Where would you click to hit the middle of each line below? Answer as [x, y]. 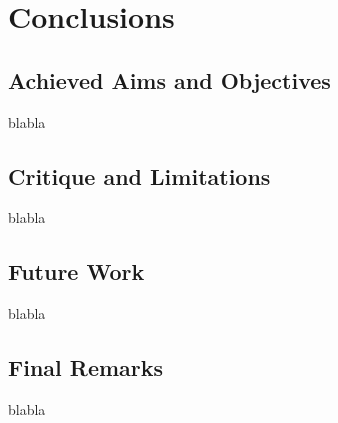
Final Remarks [86, 367]
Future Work [76, 271]
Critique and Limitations [139, 175]
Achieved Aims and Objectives [169, 79]
